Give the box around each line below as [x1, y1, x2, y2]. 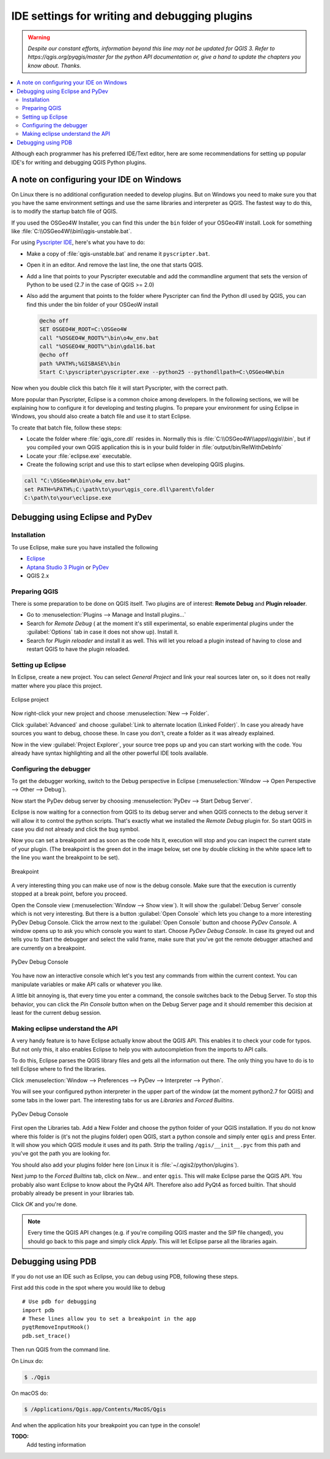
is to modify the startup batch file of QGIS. [11, 208, 118, 215]
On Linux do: [11, 1357, 44, 1364]
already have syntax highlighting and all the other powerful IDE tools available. [11, 749, 208, 757]
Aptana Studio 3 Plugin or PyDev [26, 563, 109, 571]
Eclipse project [11, 696, 49, 703]
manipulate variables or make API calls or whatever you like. [11, 981, 163, 988]
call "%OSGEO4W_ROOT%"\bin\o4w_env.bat [39, 334, 159, 341]
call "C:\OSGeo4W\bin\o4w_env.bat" [24, 477, 131, 484]
